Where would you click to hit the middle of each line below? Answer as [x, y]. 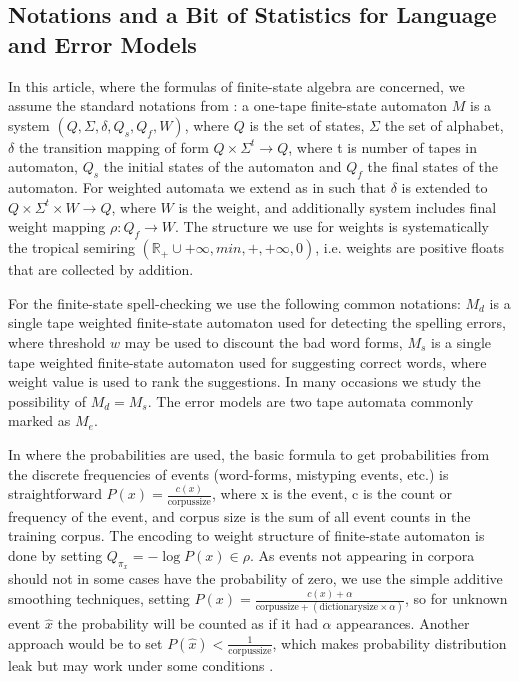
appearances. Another [403, 623]
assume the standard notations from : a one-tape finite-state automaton [228, 105]
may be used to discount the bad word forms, [263, 341]
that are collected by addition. [101, 269]
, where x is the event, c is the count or [332, 493]
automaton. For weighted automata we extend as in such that [197, 187]
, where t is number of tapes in [383, 146]
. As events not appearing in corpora [362, 554]
